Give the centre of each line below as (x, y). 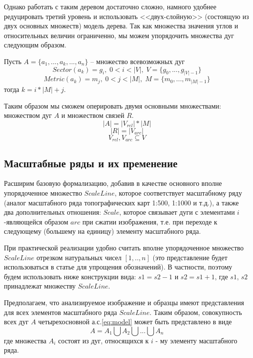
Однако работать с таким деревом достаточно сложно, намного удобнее (110, 6)
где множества (25, 340)
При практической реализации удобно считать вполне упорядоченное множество (124, 247)
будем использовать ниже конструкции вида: (70, 276)
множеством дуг (28, 115)
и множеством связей (93, 115)
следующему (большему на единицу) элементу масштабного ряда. (103, 231)
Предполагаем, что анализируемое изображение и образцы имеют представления (124, 302)
